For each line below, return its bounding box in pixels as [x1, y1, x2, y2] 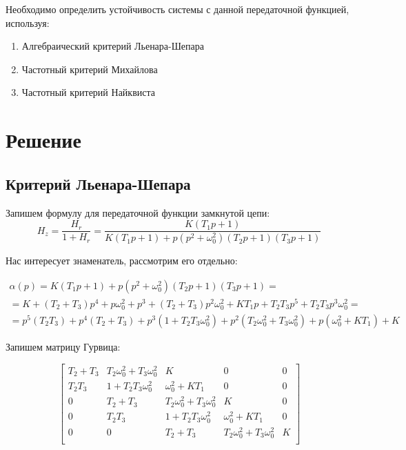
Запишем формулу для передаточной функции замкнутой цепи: [6, 205, 270, 219]
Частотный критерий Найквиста [21, 85, 155, 99]
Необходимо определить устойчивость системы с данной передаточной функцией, [6, 2, 349, 16]
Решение [6, 126, 81, 154]
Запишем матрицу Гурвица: [6, 339, 121, 353]
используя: [6, 15, 50, 30]
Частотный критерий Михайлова [21, 61, 158, 76]
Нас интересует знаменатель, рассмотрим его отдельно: [6, 253, 238, 268]
